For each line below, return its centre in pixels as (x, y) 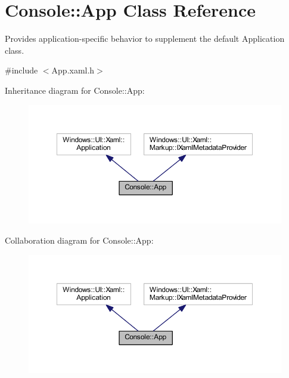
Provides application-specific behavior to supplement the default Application (145, 39)
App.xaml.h (73, 70)
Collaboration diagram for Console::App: (79, 240)
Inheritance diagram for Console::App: (75, 90)
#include (21, 70)
